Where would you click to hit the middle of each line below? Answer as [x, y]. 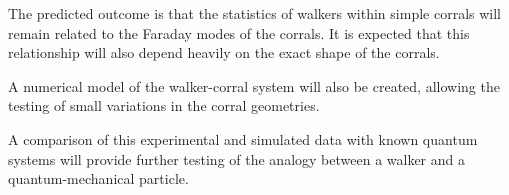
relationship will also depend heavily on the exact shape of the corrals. [224, 52]
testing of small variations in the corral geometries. [164, 105]
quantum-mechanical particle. [98, 178]
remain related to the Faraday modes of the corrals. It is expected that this [239, 32]
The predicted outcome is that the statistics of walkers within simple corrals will [254, 13]
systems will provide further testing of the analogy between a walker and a [237, 158]
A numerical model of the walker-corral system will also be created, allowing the [254, 85]
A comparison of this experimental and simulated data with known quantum [243, 138]
